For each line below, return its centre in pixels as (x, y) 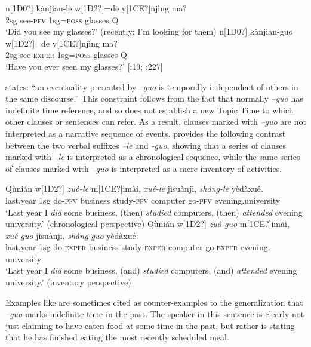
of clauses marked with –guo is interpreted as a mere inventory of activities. (144, 168)
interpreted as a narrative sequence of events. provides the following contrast (146, 133)
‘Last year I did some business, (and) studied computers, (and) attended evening (151, 270)
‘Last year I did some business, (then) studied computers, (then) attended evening (154, 212)
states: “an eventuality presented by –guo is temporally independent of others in (152, 86)
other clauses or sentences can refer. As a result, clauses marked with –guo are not (156, 122)
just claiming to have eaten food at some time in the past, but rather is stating (150, 325)
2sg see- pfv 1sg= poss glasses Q (62, 19)
